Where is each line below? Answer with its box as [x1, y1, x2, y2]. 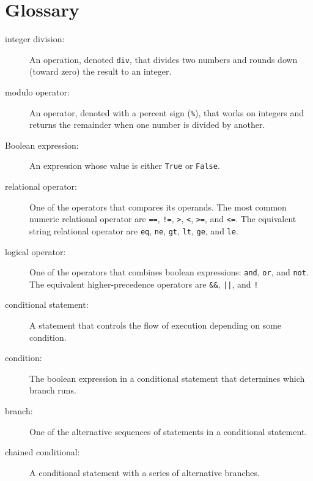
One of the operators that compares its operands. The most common [29, 200, 287, 213]
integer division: [5, 32, 65, 45]
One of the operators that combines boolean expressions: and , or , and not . [29, 266, 309, 278]
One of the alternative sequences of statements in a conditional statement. [29, 425, 307, 438]
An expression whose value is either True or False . [29, 159, 220, 172]
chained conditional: [5, 446, 80, 458]
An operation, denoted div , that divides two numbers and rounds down [29, 53, 298, 65]
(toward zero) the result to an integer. [29, 65, 172, 78]
